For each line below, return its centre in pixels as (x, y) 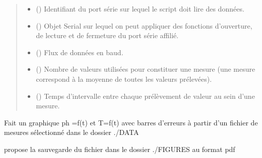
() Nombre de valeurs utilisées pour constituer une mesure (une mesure (146, 69)
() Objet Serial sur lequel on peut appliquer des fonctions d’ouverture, (144, 25)
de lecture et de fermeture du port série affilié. (107, 35)
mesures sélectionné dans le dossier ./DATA (72, 132)
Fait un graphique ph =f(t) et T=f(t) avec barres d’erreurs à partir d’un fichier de (131, 122)
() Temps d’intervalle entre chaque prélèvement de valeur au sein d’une (145, 96)
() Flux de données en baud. (80, 52)
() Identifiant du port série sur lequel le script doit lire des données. (140, 9)
